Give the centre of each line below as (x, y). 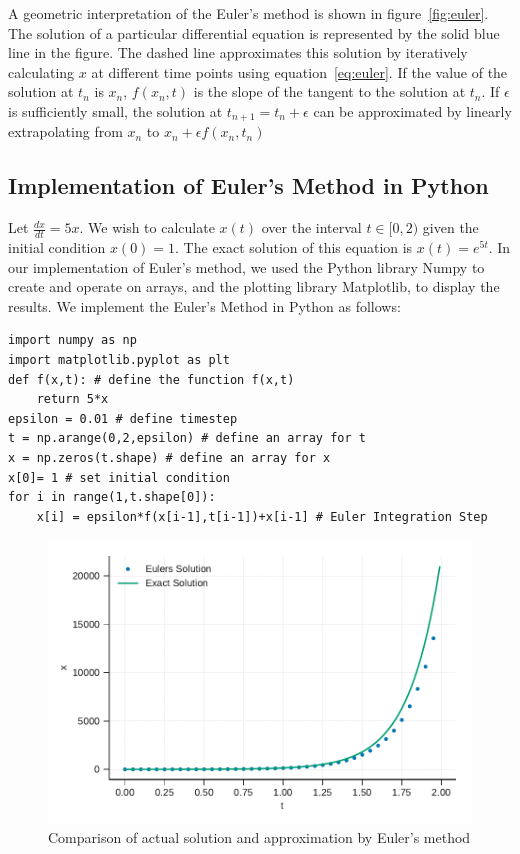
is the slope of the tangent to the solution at (329, 91)
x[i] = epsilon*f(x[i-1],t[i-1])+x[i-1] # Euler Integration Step (262, 516)
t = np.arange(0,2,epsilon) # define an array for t (187, 438)
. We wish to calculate (147, 227)
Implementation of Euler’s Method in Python (248, 185)
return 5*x (72, 399)
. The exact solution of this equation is (294, 247)
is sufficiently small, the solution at (115, 110)
